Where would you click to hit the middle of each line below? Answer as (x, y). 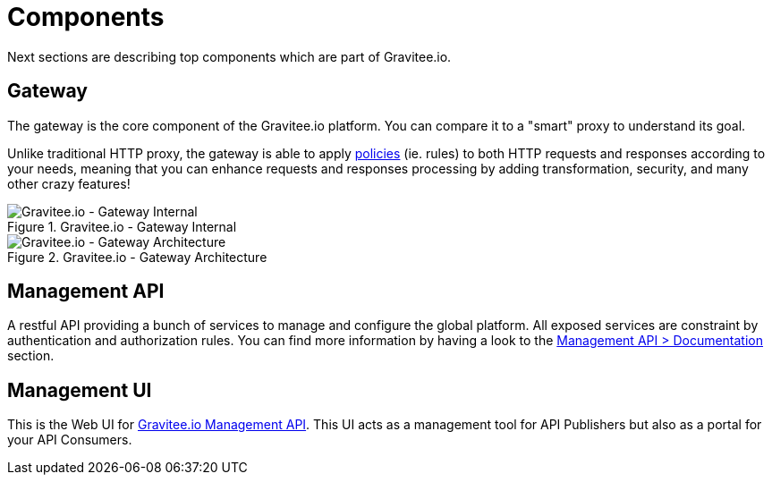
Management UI (80, 390)
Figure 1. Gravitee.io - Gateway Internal (122, 226)
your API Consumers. (70, 440)
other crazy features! (69, 183)
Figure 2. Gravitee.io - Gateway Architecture (137, 257)
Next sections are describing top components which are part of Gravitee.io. (229, 56)
